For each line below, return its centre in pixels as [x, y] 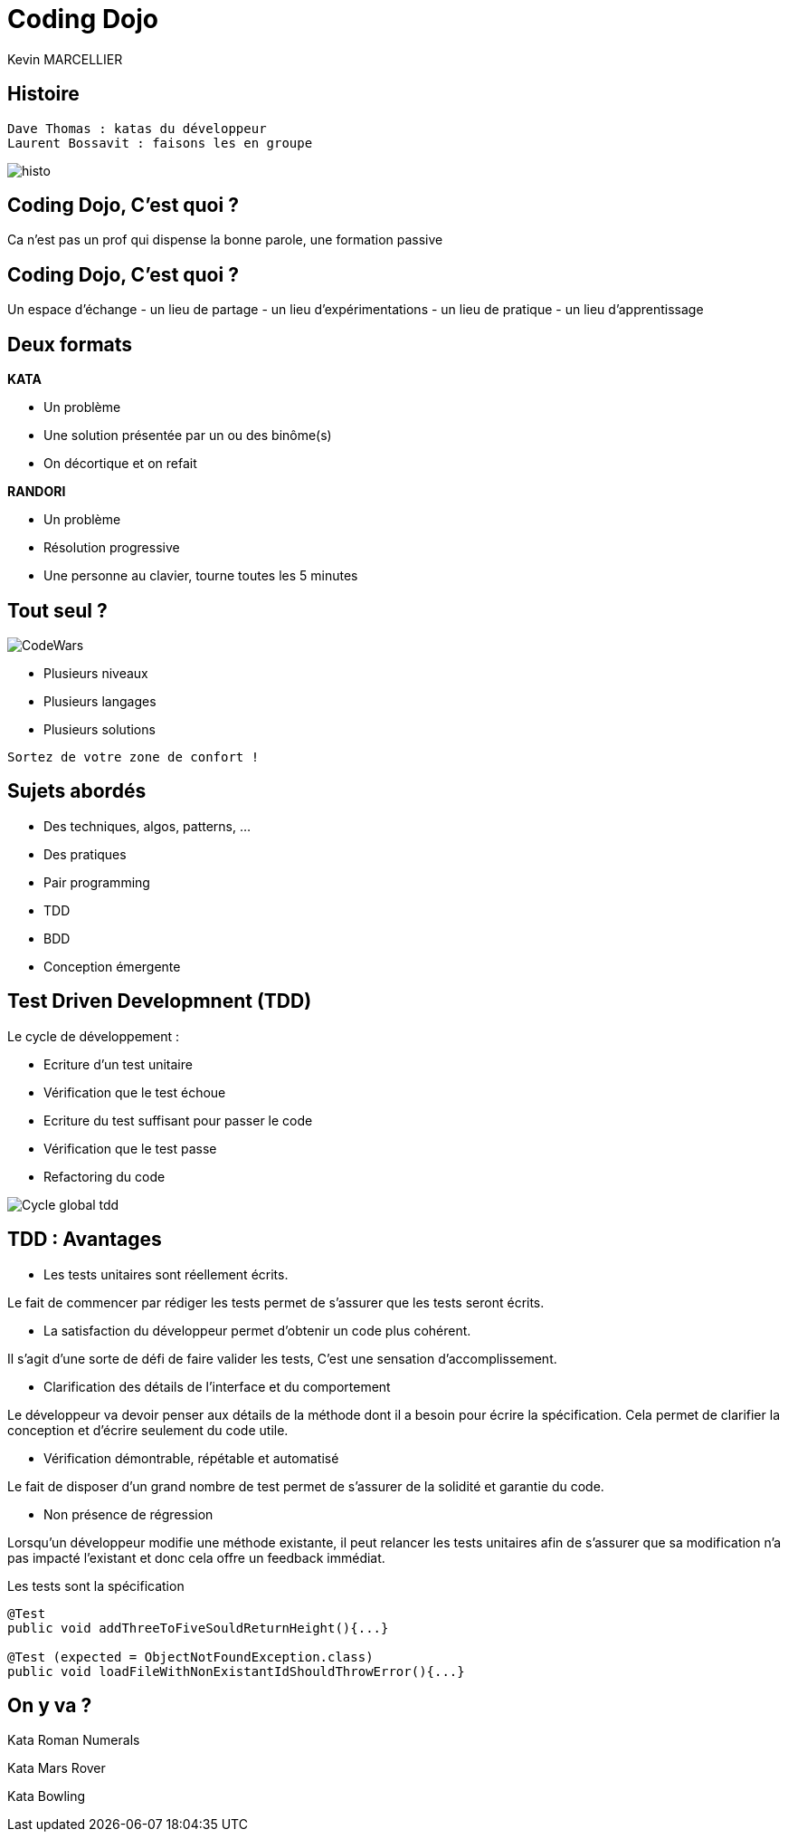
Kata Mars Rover [57, 1768]
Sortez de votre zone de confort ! [133, 757]
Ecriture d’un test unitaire [118, 1064]
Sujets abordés [77, 791]
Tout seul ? [57, 610]
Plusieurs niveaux [96, 673]
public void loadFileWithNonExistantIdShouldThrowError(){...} [236, 1671]
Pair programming [97, 882]
